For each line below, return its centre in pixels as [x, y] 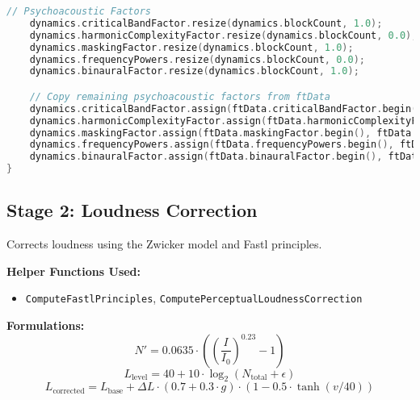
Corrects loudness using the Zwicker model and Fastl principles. [164, 244]
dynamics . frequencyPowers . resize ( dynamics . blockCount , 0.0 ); [197, 59]
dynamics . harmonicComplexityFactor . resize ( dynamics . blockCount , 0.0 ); [223, 35]
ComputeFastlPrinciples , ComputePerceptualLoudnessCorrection [194, 298]
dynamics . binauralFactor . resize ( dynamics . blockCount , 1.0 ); [194, 71]
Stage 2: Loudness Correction [132, 210]
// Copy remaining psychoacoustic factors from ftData [180, 96]
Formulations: [46, 325]
